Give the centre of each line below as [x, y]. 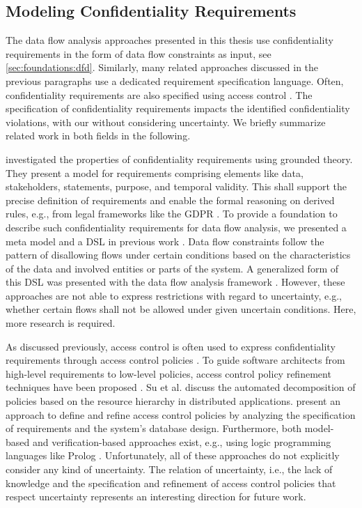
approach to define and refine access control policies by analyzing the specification [181, 414]
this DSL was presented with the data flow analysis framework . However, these [175, 282]
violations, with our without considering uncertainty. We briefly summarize [166, 122]
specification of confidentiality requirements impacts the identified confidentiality [178, 108]
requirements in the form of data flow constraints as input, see [139, 53]
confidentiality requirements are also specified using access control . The [159, 94]
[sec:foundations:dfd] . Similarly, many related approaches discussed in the [162, 67]
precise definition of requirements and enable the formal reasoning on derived [170, 200]
